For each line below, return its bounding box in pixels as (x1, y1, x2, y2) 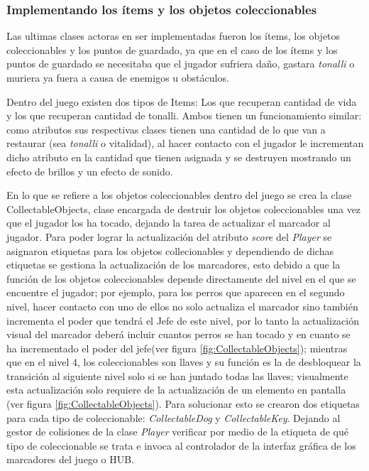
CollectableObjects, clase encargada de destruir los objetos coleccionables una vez (6, 201, 361, 216)
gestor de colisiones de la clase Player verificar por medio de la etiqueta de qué (6, 424, 348, 439)
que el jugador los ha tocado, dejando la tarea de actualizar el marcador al (6, 215, 331, 230)
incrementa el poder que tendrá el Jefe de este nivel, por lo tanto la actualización (6, 313, 360, 327)
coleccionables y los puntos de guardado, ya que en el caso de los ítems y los (6, 42, 338, 57)
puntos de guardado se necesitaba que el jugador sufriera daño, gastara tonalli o (6, 56, 355, 71)
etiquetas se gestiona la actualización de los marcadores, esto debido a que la (6, 257, 341, 272)
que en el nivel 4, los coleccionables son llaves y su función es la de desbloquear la (6, 354, 361, 369)
